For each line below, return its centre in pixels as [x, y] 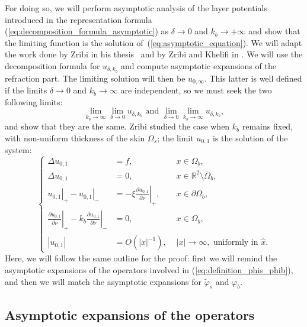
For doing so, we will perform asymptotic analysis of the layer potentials [136, 8]
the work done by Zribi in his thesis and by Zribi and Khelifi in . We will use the [154, 54]
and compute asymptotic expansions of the [198, 65]
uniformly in [236, 243]
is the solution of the [250, 137]
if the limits [26, 90]
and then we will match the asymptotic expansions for [103, 281]
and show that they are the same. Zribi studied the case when [117, 126]
